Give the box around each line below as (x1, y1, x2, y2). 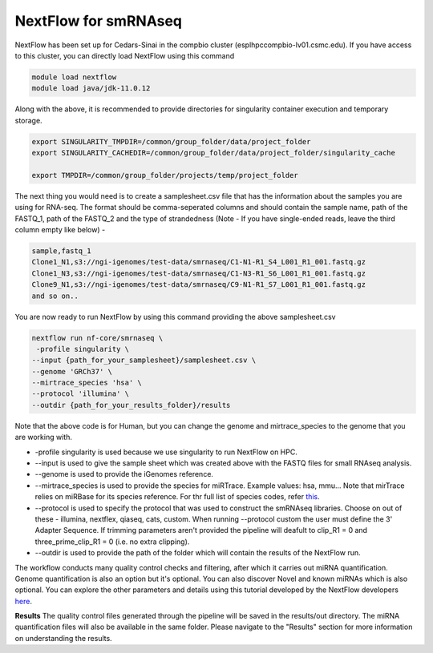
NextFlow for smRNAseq (14, 12, 182, 30)
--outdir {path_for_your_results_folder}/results (31, 401, 231, 409)
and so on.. (31, 291, 79, 300)
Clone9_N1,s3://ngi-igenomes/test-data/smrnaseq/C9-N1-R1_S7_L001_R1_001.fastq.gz (31, 280, 366, 289)
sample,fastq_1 (31, 246, 91, 256)
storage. (14, 115, 43, 125)
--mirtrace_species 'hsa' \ (31, 378, 142, 388)
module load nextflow (31, 72, 117, 82)
